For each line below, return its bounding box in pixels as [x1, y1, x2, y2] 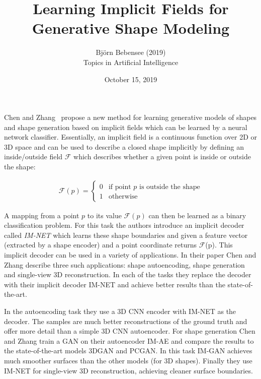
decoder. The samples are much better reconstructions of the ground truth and [4, 315, 247, 326]
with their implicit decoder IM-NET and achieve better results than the [4, 279, 225, 289]
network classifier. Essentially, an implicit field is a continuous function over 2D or [4, 132, 257, 142]
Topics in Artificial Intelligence [83, 56, 179, 67]
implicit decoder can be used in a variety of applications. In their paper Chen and [4, 249, 256, 260]
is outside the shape [139, 183, 200, 191]
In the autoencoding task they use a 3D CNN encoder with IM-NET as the [4, 306, 236, 317]
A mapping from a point [4, 210, 79, 220]
